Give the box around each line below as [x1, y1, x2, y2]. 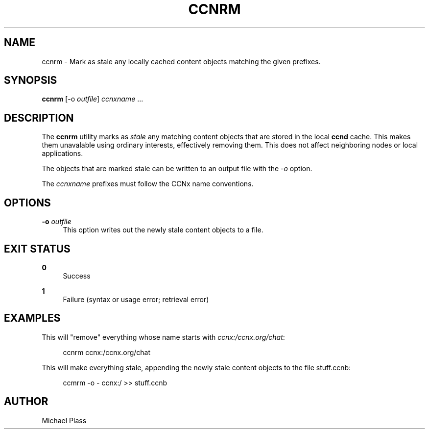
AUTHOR [4, 395, 48, 408]
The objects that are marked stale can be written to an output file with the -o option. [42, 164, 312, 173]
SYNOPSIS [4, 74, 57, 87]
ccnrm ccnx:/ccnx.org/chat [63, 348, 151, 357]
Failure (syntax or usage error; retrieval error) [63, 295, 209, 304]
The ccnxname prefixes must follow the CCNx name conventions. [42, 179, 254, 188]
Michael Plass [42, 416, 87, 425]
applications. [42, 149, 83, 158]
